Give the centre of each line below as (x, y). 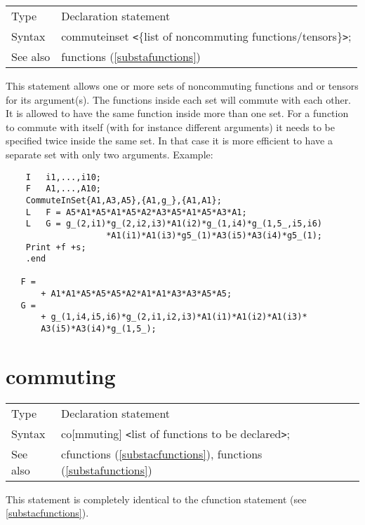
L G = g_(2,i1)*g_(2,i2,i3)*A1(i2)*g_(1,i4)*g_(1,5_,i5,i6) (174, 224)
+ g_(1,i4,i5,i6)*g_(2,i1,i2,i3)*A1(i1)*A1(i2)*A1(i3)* (174, 317)
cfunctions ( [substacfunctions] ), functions (162, 454)
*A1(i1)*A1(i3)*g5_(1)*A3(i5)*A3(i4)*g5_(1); (214, 235)
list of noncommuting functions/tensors (240, 36)
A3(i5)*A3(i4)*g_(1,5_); (99, 329)
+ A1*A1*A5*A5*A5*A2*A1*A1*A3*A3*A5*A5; (137, 294)
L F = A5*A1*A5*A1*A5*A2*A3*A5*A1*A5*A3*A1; (136, 212)
